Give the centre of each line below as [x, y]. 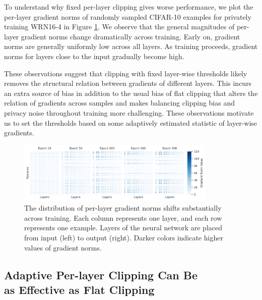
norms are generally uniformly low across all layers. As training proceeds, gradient [131, 46]
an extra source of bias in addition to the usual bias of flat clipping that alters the [131, 93]
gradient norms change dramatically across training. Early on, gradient [130, 36]
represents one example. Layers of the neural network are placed [123, 228]
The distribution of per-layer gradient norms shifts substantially [123, 208]
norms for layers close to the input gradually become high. [94, 56]
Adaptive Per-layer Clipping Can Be [101, 274]
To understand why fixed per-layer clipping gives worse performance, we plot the [129, 7]
